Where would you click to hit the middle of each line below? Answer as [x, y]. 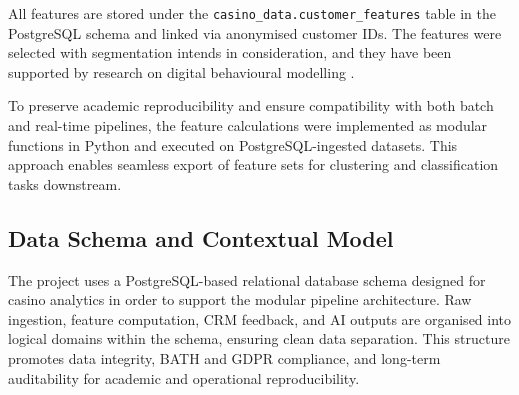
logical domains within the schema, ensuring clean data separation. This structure [259, 338]
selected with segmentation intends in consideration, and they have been [230, 52]
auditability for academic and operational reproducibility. [184, 377]
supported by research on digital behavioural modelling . [181, 71]
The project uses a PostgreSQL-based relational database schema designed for [247, 279]
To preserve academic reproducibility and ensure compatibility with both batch [251, 105]
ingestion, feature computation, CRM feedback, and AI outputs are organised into [260, 318]
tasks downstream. [65, 183]
